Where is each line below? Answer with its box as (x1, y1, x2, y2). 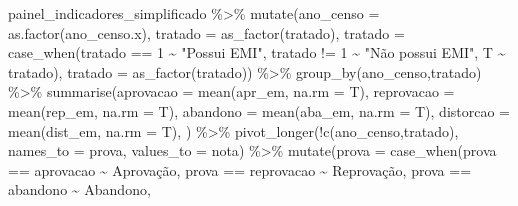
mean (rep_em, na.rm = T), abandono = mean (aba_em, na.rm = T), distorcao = (8, 100, 511, 121)
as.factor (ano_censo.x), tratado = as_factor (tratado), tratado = (8, 22, 405, 43)
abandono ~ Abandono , (8, 179, 151, 200)
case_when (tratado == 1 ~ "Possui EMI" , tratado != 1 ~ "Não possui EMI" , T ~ (8, 42, 506, 63)
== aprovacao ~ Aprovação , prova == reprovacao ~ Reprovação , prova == (8, 159, 472, 180)
